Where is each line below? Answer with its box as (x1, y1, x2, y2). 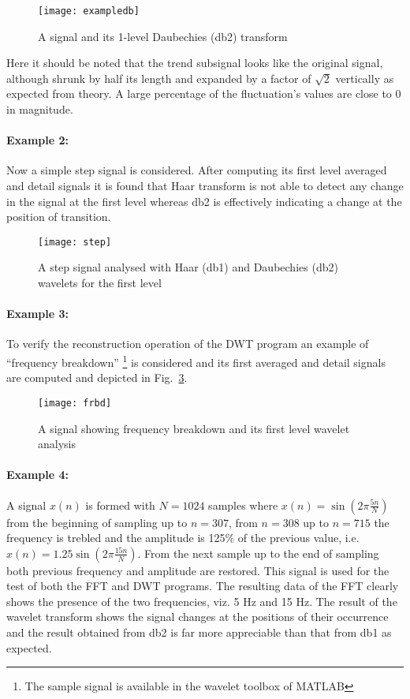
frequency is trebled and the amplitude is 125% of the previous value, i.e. (6, 529, 360, 546)
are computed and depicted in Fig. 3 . (6, 369, 188, 386)
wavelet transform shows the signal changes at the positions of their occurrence (6, 608, 389, 625)
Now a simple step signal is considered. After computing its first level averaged (6, 162, 387, 178)
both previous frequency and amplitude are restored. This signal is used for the (6, 562, 389, 578)
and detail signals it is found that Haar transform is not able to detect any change (6, 178, 404, 194)
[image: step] (38, 236, 112, 248)
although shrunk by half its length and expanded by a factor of (6, 69, 311, 86)
